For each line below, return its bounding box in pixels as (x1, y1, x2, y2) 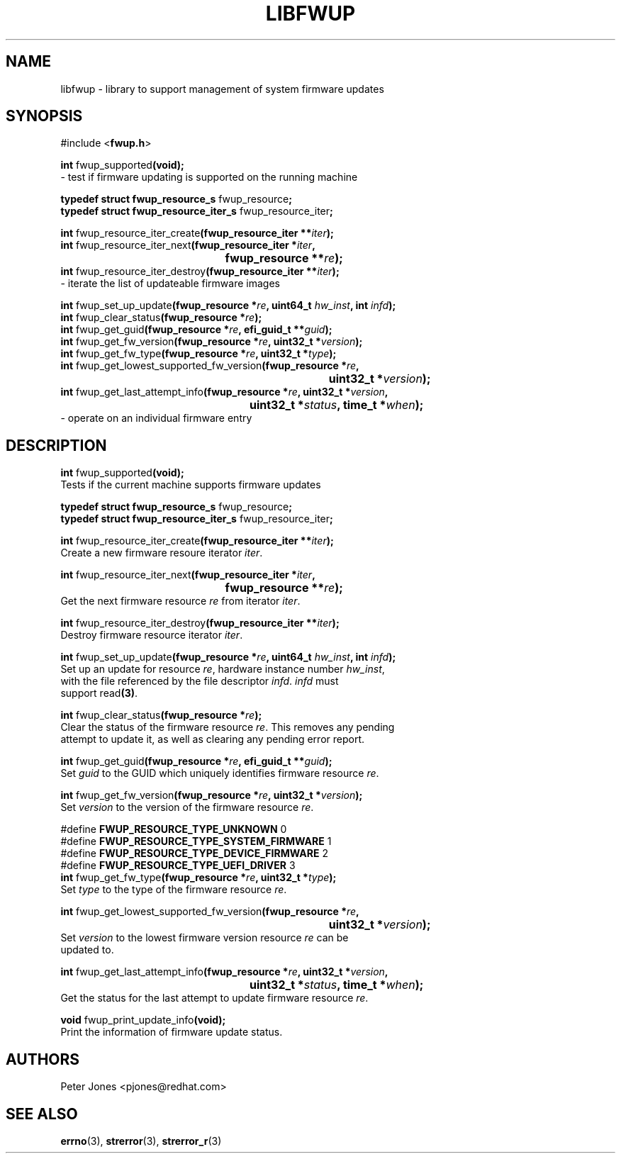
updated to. (60, 944, 114, 956)
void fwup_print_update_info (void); (60, 1014, 226, 1026)
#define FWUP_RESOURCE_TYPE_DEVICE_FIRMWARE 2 (60, 847, 328, 860)
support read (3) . (60, 687, 138, 700)
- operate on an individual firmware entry (60, 412, 252, 425)
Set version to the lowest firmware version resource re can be (60, 931, 349, 944)
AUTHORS (6, 1050, 80, 1068)
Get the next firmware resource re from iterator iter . (60, 595, 301, 608)
